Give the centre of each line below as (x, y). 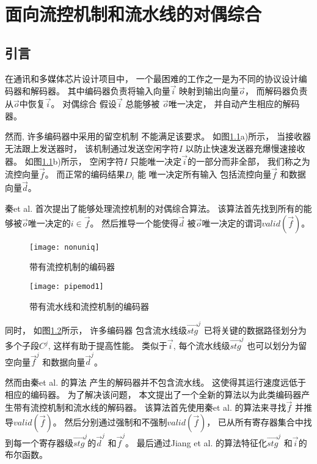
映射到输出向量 (209, 91)
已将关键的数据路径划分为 (255, 330)
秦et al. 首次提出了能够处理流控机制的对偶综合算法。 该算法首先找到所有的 (154, 208)
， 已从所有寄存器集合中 (255, 422)
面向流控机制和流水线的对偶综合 (133, 14)
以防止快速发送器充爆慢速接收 (245, 148)
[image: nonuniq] (64, 247)
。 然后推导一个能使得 (134, 223)
